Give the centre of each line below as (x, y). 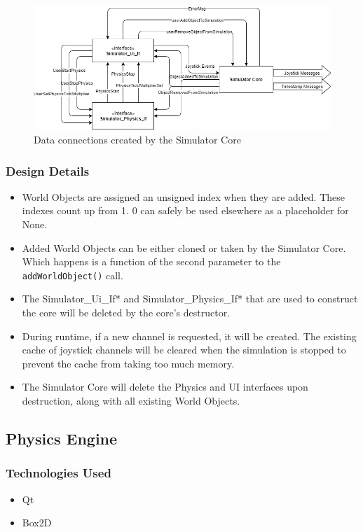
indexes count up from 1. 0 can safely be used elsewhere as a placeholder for (185, 210)
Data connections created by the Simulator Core (137, 139)
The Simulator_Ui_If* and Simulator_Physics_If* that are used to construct (190, 299)
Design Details (48, 170)
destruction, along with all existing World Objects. (131, 400)
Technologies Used (59, 473)
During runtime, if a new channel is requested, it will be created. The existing (189, 336)
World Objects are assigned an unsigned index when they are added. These (183, 196)
